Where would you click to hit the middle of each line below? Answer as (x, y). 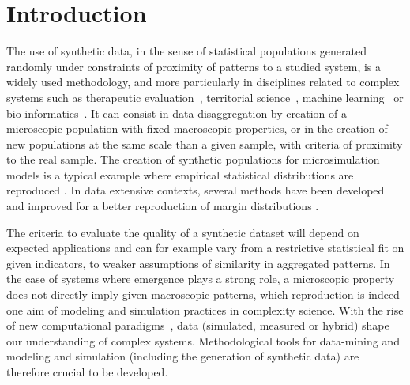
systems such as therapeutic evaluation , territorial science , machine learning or (205, 97)
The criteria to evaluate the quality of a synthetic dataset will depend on (183, 232)
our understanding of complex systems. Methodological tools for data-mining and (203, 340)
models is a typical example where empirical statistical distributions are (180, 174)
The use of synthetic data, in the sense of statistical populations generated (186, 51)
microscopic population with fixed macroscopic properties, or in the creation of (197, 128)
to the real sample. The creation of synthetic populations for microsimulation (193, 159)
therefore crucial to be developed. (87, 372)
